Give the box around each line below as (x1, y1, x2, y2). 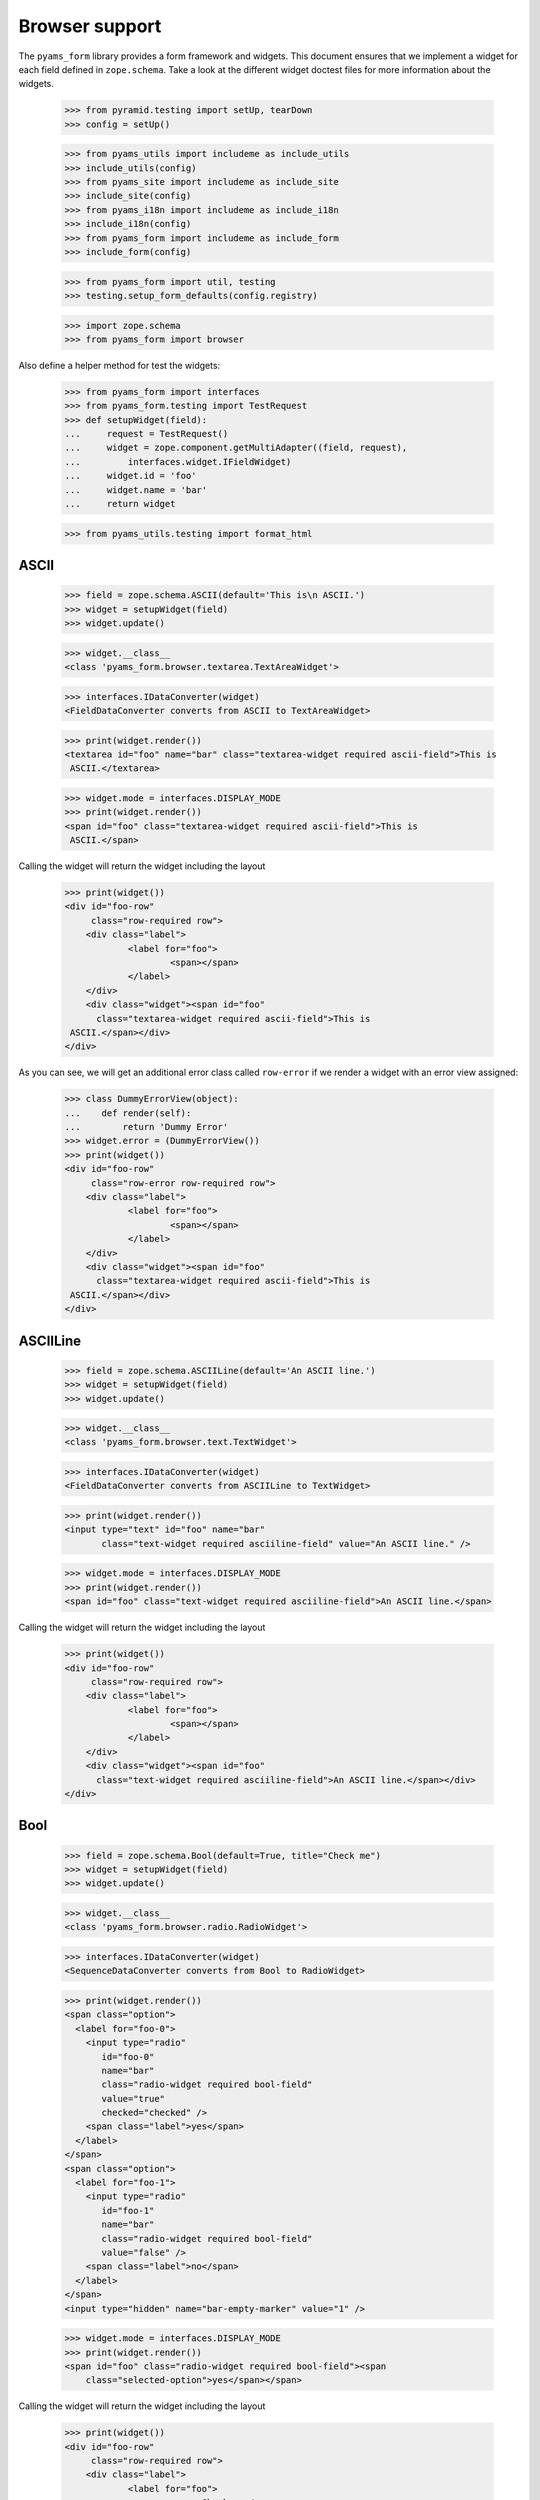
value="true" (101, 2093, 165, 2104)
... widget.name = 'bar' (64, 484, 208, 495)
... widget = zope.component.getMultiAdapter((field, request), (64, 442, 408, 454)
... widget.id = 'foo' (64, 470, 197, 482)
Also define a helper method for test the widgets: (18, 359, 221, 371)
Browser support (18, 15, 162, 37)
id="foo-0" (101, 2051, 155, 2062)
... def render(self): (64, 1107, 192, 1119)
